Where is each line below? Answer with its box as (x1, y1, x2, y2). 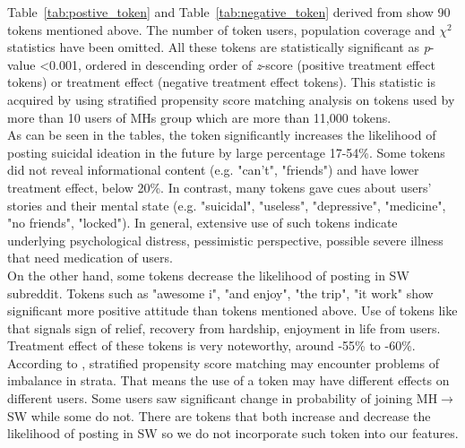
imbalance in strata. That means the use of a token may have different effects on (7, 371, 450, 390)
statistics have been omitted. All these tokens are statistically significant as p (7, 38, 430, 56)
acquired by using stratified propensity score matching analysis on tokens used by (7, 90, 455, 108)
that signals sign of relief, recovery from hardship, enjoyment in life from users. (7, 318, 441, 337)
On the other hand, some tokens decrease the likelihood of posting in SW (7, 265, 409, 284)
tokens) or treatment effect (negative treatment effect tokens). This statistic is (7, 73, 436, 91)
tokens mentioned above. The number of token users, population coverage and (7, 20, 435, 39)
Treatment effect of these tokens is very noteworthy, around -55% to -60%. (7, 336, 416, 355)
